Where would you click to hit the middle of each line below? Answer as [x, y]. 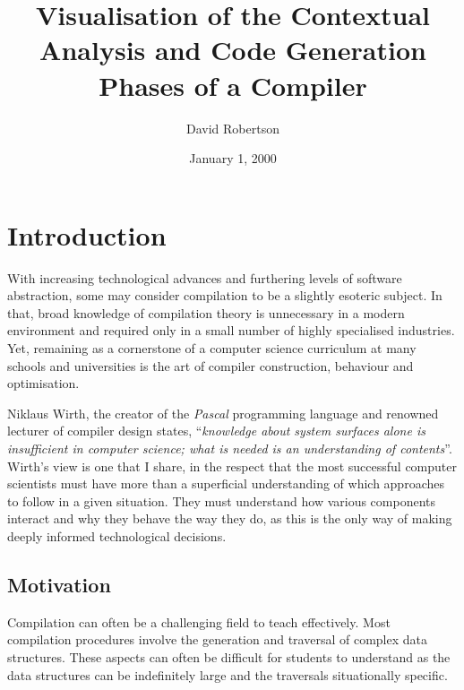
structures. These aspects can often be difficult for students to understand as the [229, 656]
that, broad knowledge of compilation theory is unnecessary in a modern [206, 312]
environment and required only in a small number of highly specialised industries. [231, 330]
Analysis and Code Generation [233, 50]
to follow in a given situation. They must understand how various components [222, 500]
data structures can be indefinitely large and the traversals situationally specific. [228, 674]
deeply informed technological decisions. [117, 535]
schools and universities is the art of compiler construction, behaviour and [211, 365]
